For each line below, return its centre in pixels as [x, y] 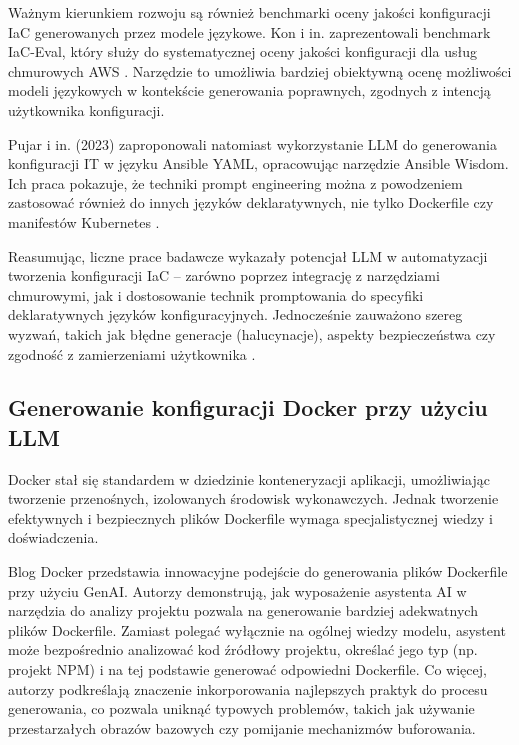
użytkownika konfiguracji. [86, 109]
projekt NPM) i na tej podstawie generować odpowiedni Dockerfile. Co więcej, [247, 669]
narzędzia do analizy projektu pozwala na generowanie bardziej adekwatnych [243, 610]
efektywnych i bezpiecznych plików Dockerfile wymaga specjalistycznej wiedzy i [250, 517]
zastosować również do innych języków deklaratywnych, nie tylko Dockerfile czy [251, 202]
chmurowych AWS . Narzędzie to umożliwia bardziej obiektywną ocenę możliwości [260, 70]
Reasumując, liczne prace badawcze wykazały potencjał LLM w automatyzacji [248, 255]
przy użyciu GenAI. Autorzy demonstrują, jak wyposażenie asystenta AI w [237, 590]
